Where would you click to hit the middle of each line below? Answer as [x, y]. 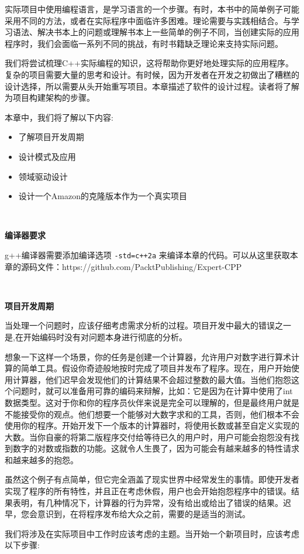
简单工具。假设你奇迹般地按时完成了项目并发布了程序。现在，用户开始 [156, 368]
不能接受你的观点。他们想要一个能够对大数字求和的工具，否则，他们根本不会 [152, 414]
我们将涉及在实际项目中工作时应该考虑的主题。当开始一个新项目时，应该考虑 [152, 533]
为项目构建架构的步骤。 [50, 98]
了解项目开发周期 [51, 137]
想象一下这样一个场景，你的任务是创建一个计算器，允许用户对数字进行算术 [148, 356]
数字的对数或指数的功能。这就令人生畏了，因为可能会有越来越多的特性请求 [156, 448]
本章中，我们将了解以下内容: [59, 117]
